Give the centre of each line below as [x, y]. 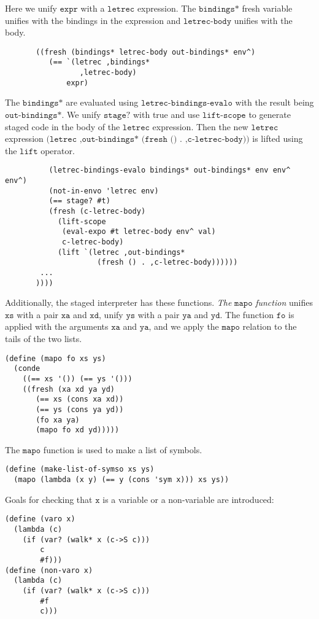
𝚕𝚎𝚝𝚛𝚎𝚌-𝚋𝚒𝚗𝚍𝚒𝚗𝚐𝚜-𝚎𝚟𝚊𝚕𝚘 [186, 103]
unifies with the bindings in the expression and [93, 20]
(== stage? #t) [79, 201]
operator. [58, 150]
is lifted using [278, 138]
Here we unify [31, 8]
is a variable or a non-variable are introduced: [188, 499]
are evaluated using [102, 102]
